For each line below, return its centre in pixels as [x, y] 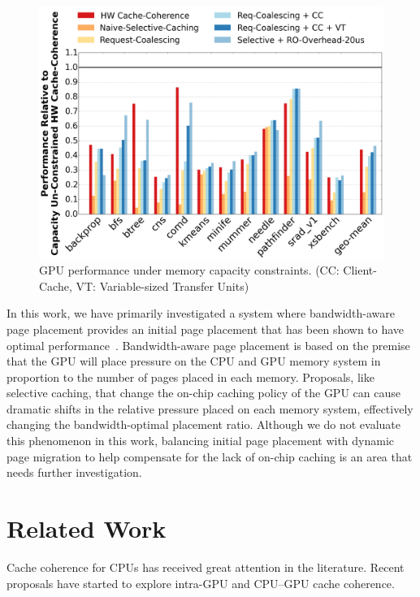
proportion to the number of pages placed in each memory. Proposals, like [191, 376]
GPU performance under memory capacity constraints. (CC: [189, 270]
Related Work [87, 528]
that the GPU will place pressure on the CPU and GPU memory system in [194, 361]
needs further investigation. [74, 472]
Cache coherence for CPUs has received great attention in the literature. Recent [206, 567]
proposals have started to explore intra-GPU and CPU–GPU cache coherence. [201, 583]
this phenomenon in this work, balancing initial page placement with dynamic [201, 441]
